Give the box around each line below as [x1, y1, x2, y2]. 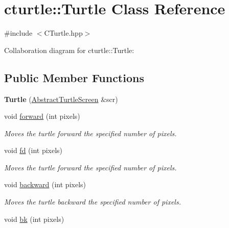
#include [4, 28, 33, 38]
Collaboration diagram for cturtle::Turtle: [4, 44, 134, 55]
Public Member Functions [4, 69, 144, 85]
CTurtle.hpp [44, 28, 83, 38]
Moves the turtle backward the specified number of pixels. [4, 196, 181, 207]
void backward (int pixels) [4, 179, 86, 190]
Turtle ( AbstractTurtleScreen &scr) [4, 93, 118, 104]
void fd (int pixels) [4, 145, 63, 156]
